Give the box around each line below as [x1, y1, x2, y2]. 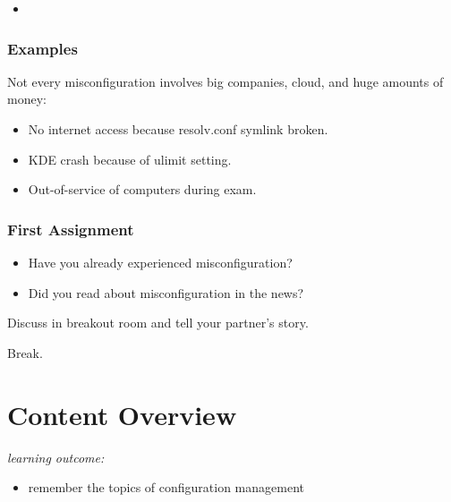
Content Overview [7, 396, 237, 432]
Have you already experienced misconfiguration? [28, 253, 293, 271]
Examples [7, 37, 78, 59]
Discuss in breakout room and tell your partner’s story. [7, 313, 309, 332]
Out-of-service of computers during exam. [28, 180, 257, 199]
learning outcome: [7, 447, 105, 466]
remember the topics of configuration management [28, 478, 304, 497]
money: [7, 89, 47, 108]
